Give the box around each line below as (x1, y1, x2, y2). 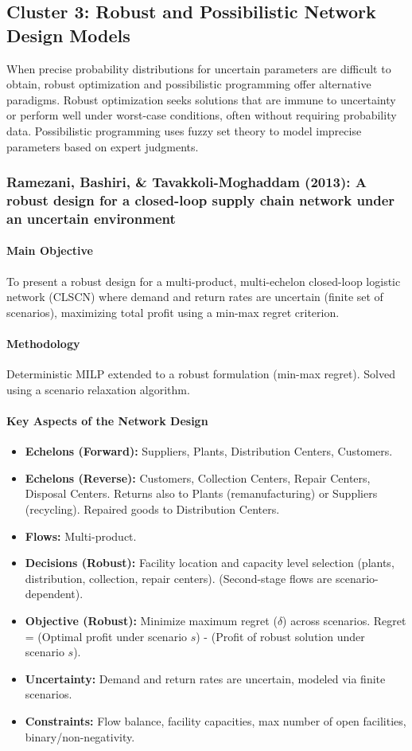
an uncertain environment (6, 208, 176, 228)
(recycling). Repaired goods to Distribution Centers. (25, 500, 280, 517)
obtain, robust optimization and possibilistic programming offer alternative (6, 76, 371, 92)
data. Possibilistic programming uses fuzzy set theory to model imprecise (6, 122, 362, 139)
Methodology (6, 335, 80, 352)
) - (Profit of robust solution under (196, 628, 365, 644)
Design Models (6, 22, 130, 47)
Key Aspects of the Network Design (6, 413, 208, 428)
